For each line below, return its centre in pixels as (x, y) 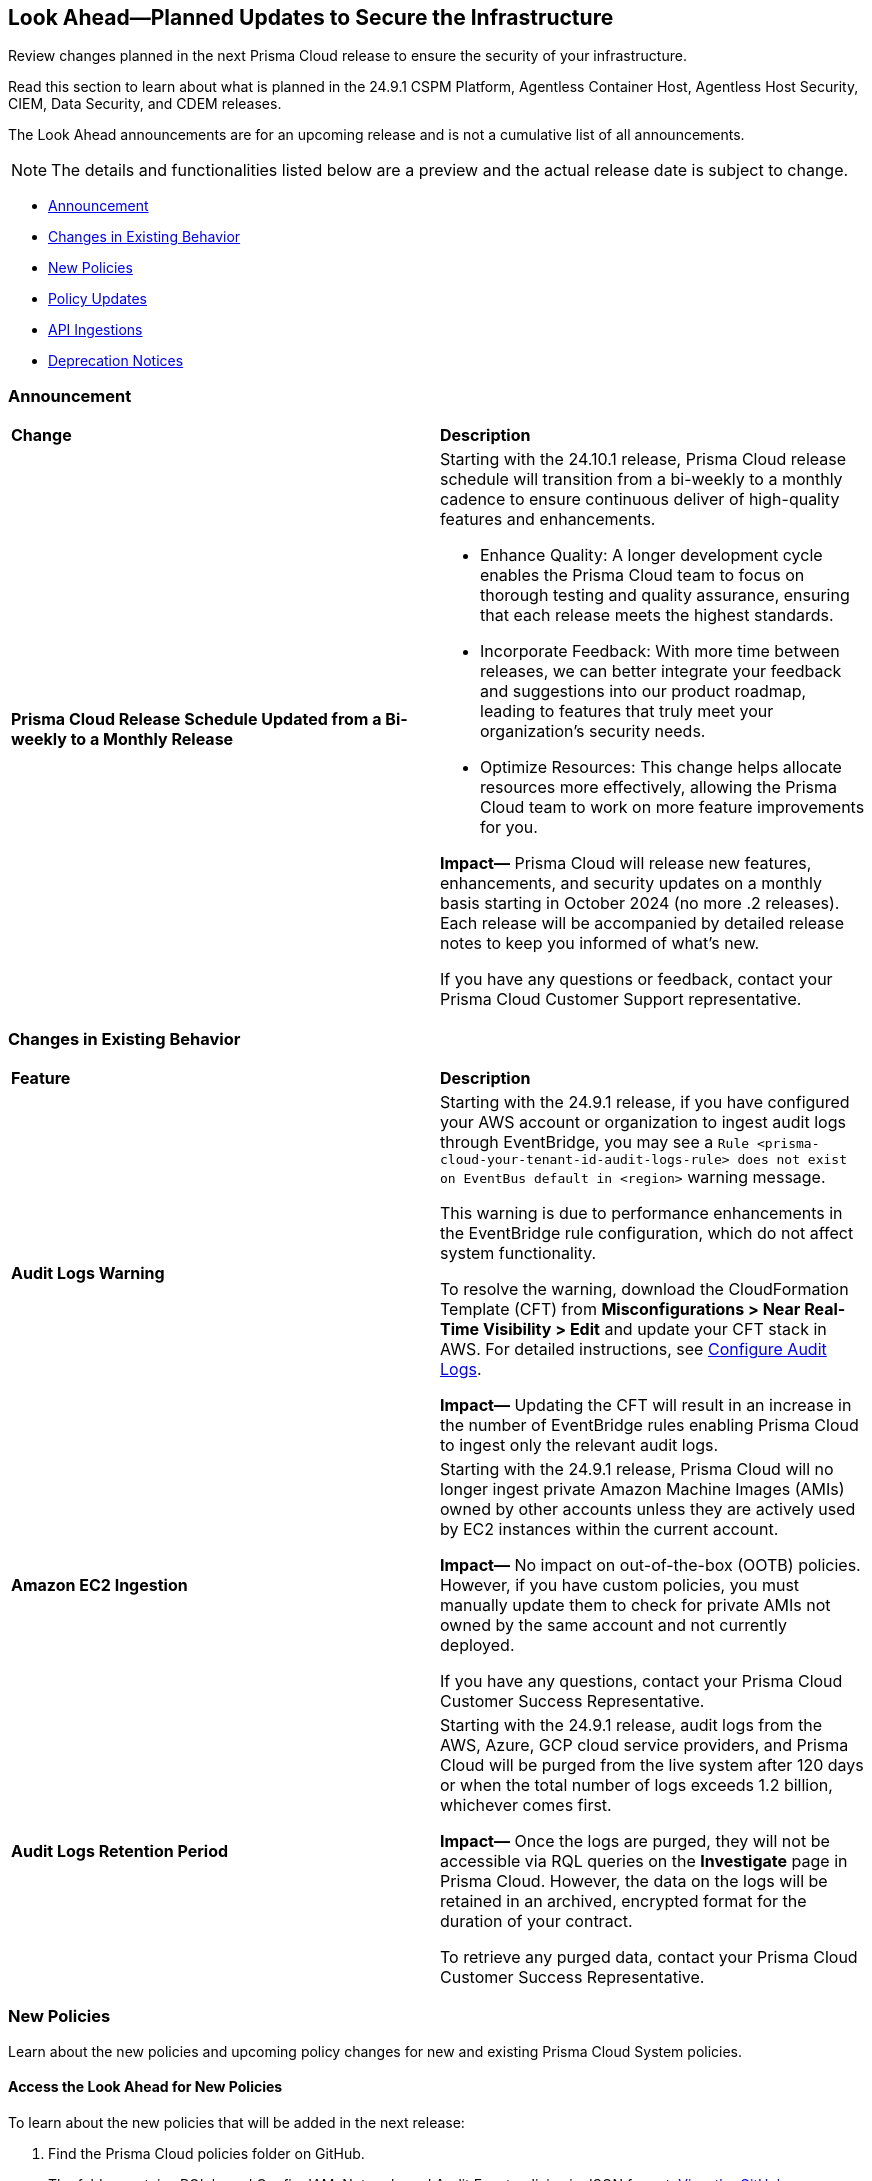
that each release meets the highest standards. (657, 615)
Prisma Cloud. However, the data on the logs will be (634, 1880)
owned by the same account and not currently (613, 1624)
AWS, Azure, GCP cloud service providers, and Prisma (644, 1744)
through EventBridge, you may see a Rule (595, 1141)
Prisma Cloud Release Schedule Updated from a (196, 719)
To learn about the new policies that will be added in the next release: (236, 2122)
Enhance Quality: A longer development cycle (651, 555)
